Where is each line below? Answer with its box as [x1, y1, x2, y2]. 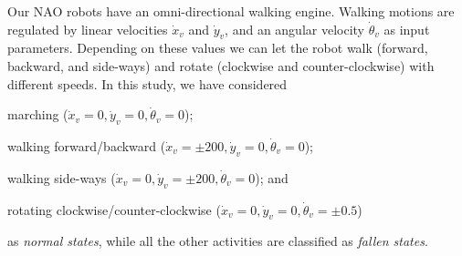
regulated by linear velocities [7, 19, 168, 38]
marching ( [7, 105, 68, 124]
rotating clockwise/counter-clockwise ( [7, 200, 221, 219]
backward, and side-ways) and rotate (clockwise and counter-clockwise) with [7, 56, 435, 75]
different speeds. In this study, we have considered [7, 74, 288, 93]
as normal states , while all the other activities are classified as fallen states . [7, 231, 428, 251]
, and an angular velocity [225, 19, 365, 38]
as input [383, 19, 430, 38]
